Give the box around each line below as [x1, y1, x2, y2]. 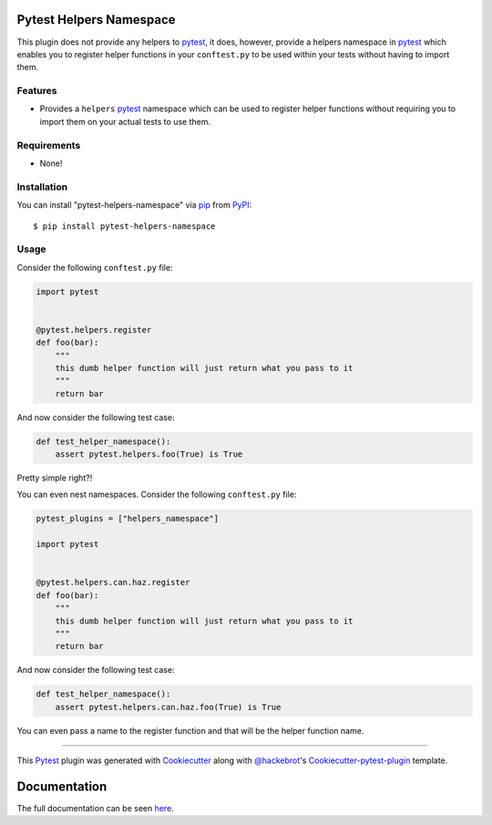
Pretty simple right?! [16, 472, 93, 483]
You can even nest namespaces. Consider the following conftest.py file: [16, 489, 297, 500]
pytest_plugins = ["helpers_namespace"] [36, 513, 219, 524]
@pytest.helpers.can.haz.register [36, 577, 190, 588]
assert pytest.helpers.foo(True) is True [55, 449, 243, 459]
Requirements [16, 139, 81, 151]
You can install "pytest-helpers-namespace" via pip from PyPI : [16, 200, 252, 211]
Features [16, 85, 57, 98]
